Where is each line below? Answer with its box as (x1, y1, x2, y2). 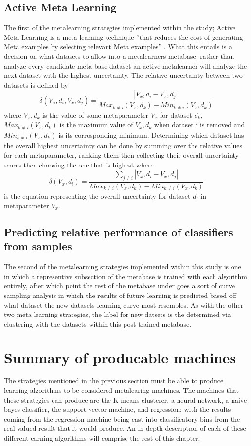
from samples (4, 239, 72, 254)
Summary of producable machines (4, 347, 236, 367)
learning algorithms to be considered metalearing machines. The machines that (4, 385, 239, 395)
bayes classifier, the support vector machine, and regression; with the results (4, 404, 231, 414)
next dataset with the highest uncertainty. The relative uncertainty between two (4, 70, 243, 80)
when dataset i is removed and (154, 119, 245, 130)
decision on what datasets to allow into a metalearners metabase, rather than (4, 51, 234, 61)
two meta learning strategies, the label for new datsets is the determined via (4, 309, 231, 319)
